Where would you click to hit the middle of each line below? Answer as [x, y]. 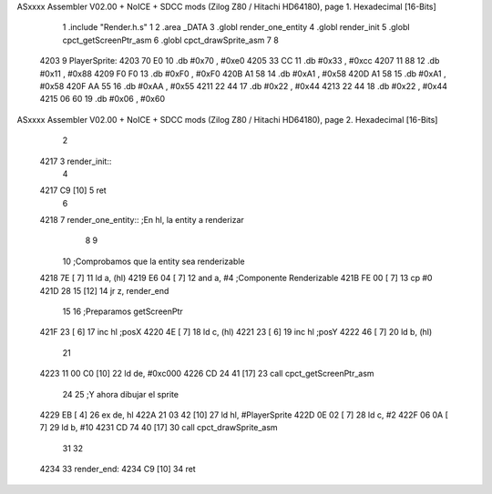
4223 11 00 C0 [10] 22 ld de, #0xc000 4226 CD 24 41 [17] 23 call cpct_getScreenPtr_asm [207, 374]
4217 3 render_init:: [76, 161]
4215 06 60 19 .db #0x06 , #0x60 [102, 99]
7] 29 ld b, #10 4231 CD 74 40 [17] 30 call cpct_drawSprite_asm [159, 428]
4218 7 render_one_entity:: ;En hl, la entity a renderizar [142, 220]
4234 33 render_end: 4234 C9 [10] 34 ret [118, 469]
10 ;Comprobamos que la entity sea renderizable [154, 261]
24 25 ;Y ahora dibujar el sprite [121, 394]
